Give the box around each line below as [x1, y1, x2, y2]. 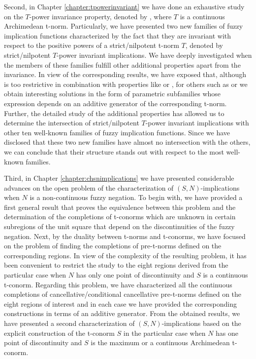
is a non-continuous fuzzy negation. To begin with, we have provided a [30, 192, 243, 202]
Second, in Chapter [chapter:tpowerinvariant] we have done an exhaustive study [4, 1, 245, 11]
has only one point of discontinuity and [76, 270, 194, 280]
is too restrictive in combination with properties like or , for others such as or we [4, 79, 248, 89]
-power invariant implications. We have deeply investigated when [57, 49, 252, 60]
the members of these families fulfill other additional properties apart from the [4, 59, 241, 70]
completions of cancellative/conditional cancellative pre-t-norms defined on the [4, 289, 242, 299]
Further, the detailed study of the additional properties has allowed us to [4, 108, 224, 118]
